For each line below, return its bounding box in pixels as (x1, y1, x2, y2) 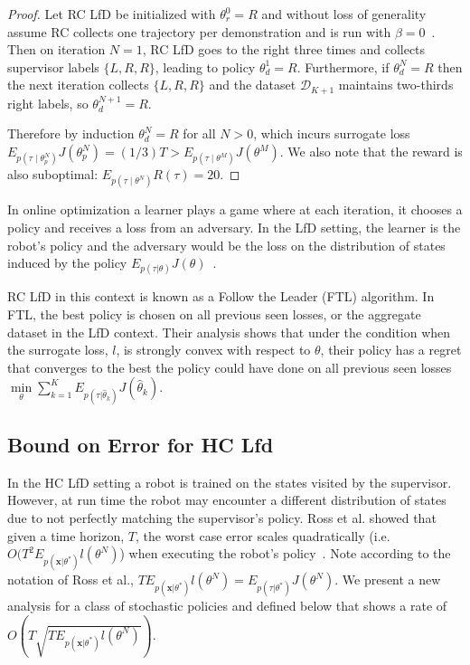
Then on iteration (7, 40, 106, 59)
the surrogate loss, (7, 340, 108, 359)
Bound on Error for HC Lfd (7, 430, 274, 458)
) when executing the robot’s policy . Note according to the (119, 544, 451, 563)
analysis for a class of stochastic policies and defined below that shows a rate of (7, 596, 447, 615)
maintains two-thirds (338, 75, 454, 94)
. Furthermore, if (296, 57, 390, 76)
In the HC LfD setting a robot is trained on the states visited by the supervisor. (7, 472, 452, 491)
